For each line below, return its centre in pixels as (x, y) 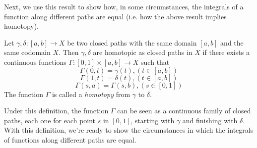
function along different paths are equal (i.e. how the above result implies (115, 16)
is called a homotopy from (91, 94)
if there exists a (226, 52)
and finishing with (210, 120)
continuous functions (35, 62)
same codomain (27, 52)
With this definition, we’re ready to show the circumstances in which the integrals (129, 130)
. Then (69, 52)
